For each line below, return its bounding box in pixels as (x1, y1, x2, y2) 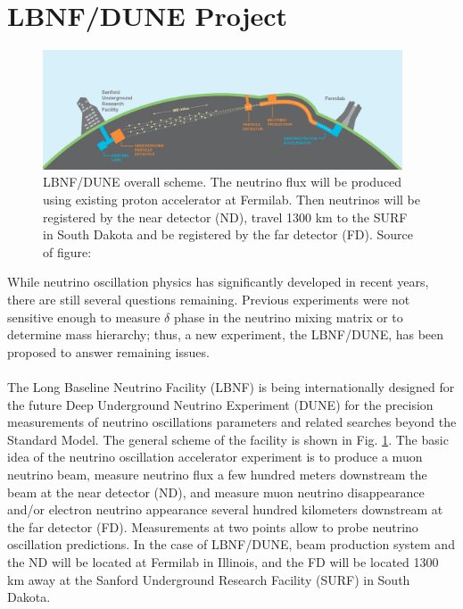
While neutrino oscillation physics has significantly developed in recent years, (7, 272, 429, 291)
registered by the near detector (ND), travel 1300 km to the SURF (43, 207, 408, 226)
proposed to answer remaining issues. (7, 342, 210, 361)
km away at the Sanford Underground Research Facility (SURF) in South (7, 570, 410, 588)
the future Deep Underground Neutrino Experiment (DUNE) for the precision (7, 395, 434, 413)
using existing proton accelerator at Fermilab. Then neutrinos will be (43, 190, 420, 209)
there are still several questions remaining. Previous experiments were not (7, 290, 410, 309)
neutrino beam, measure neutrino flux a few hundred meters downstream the (7, 464, 427, 483)
